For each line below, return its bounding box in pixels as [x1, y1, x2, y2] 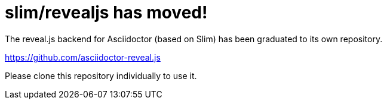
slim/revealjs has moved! [5, 2, 208, 23]
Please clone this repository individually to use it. [5, 70, 197, 81]
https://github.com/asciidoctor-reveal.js [5, 52, 161, 62]
